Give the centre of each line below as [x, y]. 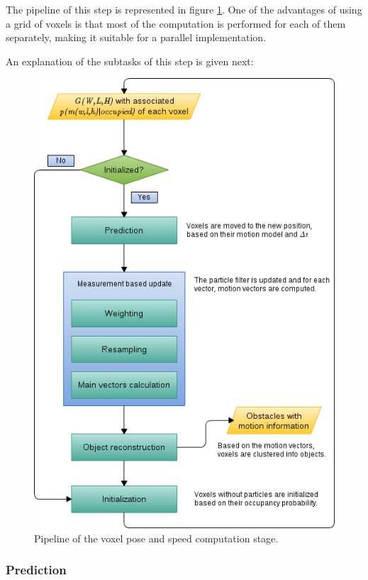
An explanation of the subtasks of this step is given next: [130, 61]
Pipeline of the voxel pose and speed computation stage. [156, 538]
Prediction [36, 570]
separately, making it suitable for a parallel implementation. [136, 37]
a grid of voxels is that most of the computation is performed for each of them [176, 23]
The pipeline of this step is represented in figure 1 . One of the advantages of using [184, 9]
